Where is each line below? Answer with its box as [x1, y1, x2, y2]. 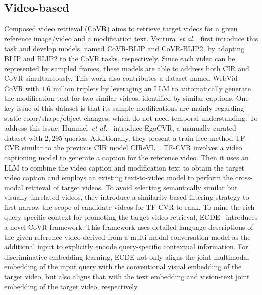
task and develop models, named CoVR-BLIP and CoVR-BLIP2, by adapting [4, 43, 245, 54]
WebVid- [213, 73, 240, 83]
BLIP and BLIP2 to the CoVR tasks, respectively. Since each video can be [4, 53, 235, 63]
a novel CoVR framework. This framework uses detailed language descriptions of [4, 222, 253, 232]
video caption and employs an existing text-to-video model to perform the [4, 172, 233, 183]
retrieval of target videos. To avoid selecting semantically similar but [25, 182, 238, 192]
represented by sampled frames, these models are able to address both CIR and [4, 63, 249, 73]
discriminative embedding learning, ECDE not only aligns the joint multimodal [4, 251, 249, 262]
